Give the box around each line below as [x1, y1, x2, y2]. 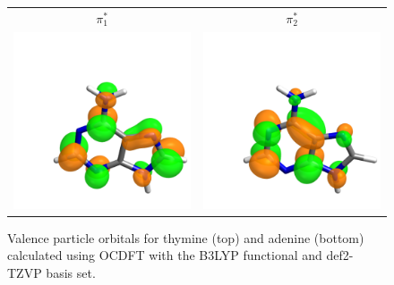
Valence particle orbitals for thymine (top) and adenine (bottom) [7, 228, 364, 247]
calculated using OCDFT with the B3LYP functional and [7, 246, 322, 264]
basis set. [46, 263, 96, 281]
